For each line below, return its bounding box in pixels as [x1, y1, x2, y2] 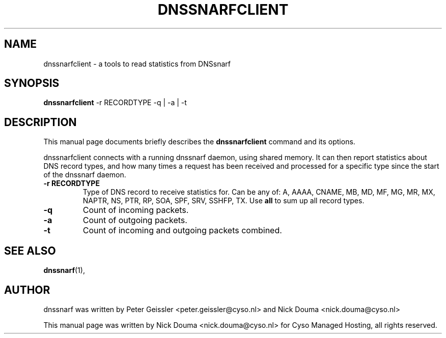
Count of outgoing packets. [82, 215, 187, 226]
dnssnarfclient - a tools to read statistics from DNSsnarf [43, 59, 231, 68]
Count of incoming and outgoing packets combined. [82, 225, 282, 236]
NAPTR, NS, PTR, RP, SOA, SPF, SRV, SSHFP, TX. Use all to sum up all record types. [82, 196, 365, 205]
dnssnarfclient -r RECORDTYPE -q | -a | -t [43, 98, 187, 107]
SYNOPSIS [4, 77, 60, 90]
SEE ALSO [4, 244, 56, 257]
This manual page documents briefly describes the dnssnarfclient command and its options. [43, 137, 355, 146]
